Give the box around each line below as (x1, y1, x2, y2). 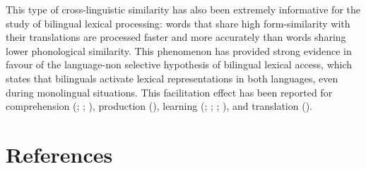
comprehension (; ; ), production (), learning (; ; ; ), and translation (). (6, 99, 312, 113)
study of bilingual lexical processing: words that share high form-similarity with (6, 15, 350, 30)
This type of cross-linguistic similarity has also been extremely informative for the (6, 2, 360, 16)
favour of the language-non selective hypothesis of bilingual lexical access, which (6, 57, 353, 72)
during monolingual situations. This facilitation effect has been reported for (6, 84, 333, 99)
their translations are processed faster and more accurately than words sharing (6, 30, 346, 44)
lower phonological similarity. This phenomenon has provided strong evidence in (6, 43, 352, 58)
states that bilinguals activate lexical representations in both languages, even (6, 70, 338, 85)
